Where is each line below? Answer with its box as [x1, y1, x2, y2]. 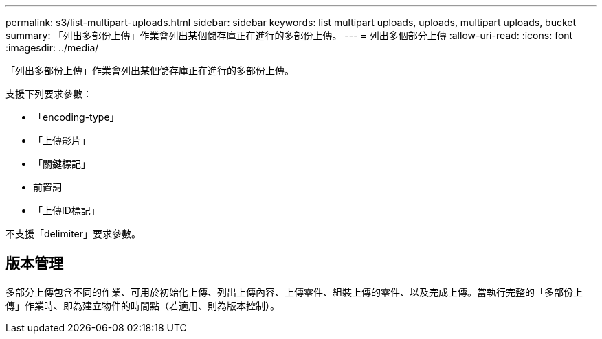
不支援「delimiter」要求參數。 [5, 228, 142, 239]
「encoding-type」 [33, 111, 120, 123]
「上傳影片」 [33, 135, 91, 146]
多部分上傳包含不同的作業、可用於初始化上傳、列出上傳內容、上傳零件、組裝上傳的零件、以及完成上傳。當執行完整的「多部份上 [5, 285, 583, 298]
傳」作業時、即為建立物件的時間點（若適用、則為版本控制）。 [5, 299, 280, 312]
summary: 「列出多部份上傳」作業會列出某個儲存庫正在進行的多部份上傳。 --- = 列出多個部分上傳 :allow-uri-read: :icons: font [5, 30, 573, 41]
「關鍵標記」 [33, 158, 91, 169]
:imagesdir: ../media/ [5, 42, 99, 54]
